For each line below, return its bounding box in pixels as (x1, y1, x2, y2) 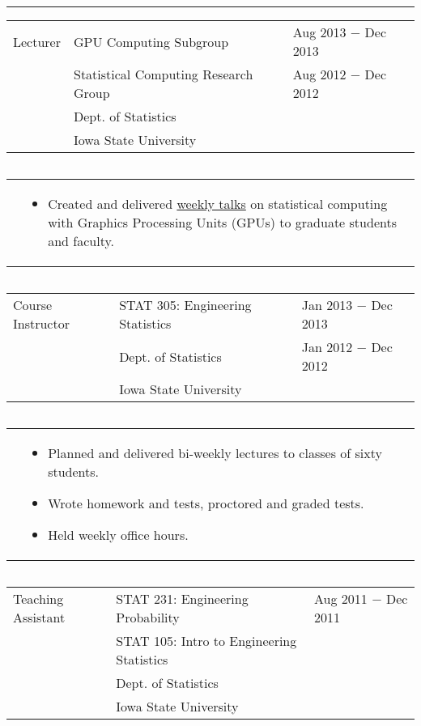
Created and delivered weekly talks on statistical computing (48, 194, 388, 213)
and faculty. (48, 231, 114, 250)
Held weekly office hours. (48, 525, 189, 544)
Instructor (13, 314, 70, 333)
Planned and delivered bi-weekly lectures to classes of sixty (48, 444, 382, 462)
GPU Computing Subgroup (73, 32, 229, 51)
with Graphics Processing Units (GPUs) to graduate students (48, 213, 397, 231)
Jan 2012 (301, 338, 353, 356)
